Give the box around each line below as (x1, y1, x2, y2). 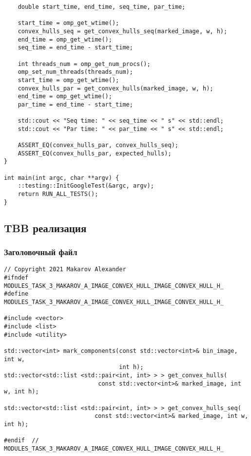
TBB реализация (4, 220, 87, 235)
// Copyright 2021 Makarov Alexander (4, 266, 126, 273)
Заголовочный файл (4, 246, 77, 258)
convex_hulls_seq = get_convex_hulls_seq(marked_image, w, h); (18, 27, 228, 35)
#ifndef (4, 274, 29, 282)
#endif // (4, 437, 39, 444)
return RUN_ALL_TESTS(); (18, 191, 98, 198)
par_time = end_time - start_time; (18, 101, 133, 108)
